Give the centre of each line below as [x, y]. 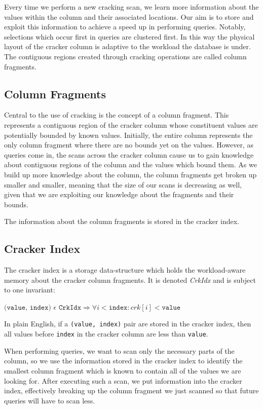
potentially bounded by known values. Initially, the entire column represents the [128, 135]
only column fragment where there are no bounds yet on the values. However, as [129, 145]
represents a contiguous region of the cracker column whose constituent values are [131, 124]
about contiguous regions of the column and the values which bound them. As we [130, 164]
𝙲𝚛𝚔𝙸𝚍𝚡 [70, 307]
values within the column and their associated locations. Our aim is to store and [129, 16]
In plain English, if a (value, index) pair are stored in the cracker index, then [128, 324]
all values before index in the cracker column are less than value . [106, 334]
